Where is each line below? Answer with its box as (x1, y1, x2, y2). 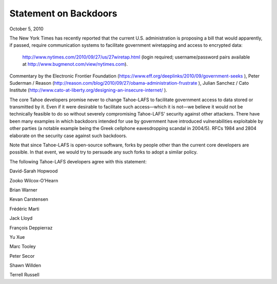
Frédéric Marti (9, 205, 39, 212)
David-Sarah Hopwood (9, 168, 58, 174)
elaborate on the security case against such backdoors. (9, 132, 128, 139)
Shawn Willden (9, 262, 41, 269)
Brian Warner (9, 186, 38, 193)
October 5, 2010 (9, 26, 44, 32)
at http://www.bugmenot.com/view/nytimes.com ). (22, 61, 128, 67)
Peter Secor (9, 253, 35, 259)
